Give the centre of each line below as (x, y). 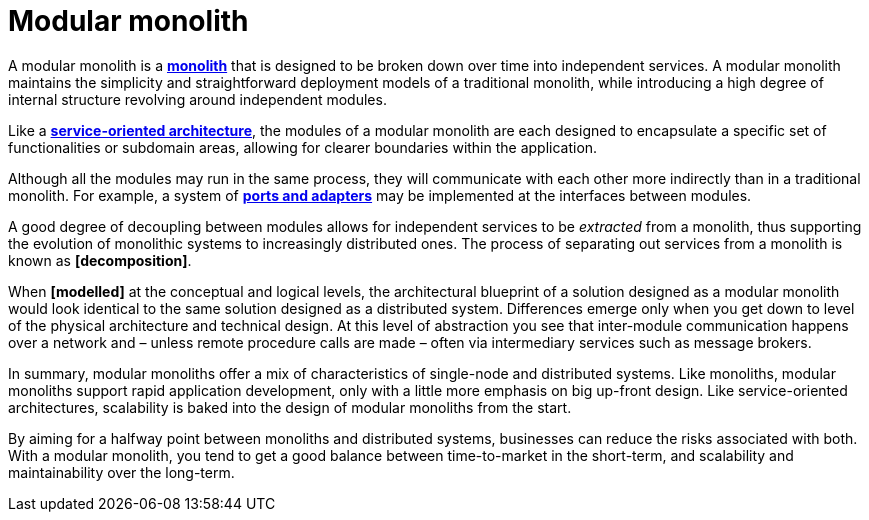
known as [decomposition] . (100, 260)
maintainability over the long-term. (121, 472)
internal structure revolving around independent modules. (197, 99)
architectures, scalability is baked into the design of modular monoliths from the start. (290, 407)
